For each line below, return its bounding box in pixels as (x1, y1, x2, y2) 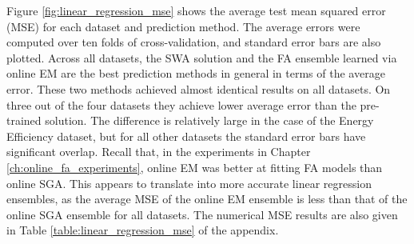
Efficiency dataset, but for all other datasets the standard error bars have (6, 127, 366, 144)
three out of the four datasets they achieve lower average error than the (6, 96, 356, 113)
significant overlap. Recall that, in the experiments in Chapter (6, 143, 311, 160)
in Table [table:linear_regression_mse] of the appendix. (6, 222, 279, 238)
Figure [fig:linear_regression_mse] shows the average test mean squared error (6, 2, 386, 18)
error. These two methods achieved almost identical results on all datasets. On (6, 80, 391, 97)
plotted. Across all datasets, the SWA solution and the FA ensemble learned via (6, 49, 397, 66)
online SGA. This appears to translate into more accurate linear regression (6, 174, 372, 191)
